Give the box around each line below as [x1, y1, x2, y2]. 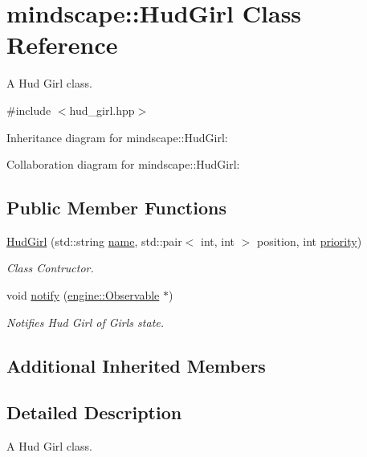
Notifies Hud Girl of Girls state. [6, 313, 165, 330]
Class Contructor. [6, 259, 94, 276]
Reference [6, 28, 118, 61]
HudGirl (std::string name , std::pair [6, 232, 182, 249]
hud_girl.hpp [69, 101, 135, 118]
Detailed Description [6, 400, 182, 425]
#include [6, 101, 51, 118]
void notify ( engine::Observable [6, 287, 160, 304]
